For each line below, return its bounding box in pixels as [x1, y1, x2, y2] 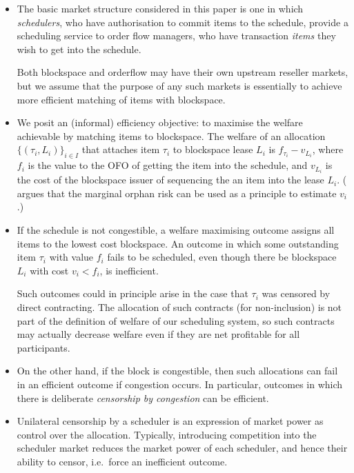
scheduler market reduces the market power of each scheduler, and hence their [17, 441, 348, 455]
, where [312, 142, 344, 157]
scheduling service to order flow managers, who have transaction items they [17, 28, 336, 43]
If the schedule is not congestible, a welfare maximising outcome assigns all [17, 223, 335, 237]
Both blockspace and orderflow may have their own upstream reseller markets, [17, 65, 348, 79]
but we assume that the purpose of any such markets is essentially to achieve [17, 78, 342, 92]
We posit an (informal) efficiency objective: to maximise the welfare [17, 115, 303, 130]
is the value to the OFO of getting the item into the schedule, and [28, 158, 308, 172]
